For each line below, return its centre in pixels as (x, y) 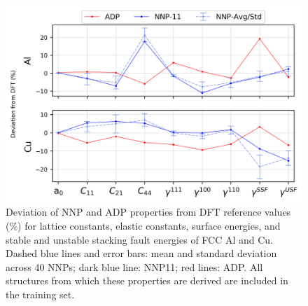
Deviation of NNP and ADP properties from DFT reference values (148, 212)
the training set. (40, 294)
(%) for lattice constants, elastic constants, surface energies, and (143, 225)
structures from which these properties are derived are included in (147, 280)
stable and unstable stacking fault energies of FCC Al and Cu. (140, 239)
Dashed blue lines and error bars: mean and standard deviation (141, 253)
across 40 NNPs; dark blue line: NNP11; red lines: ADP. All (134, 266)
